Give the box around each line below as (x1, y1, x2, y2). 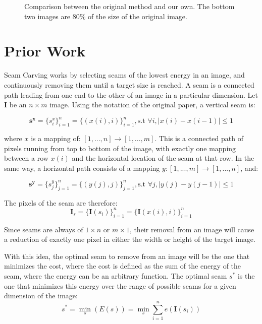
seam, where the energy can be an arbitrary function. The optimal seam (4, 270, 227, 281)
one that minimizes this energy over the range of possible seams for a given (4, 280, 236, 291)
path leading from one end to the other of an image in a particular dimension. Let (4, 89, 258, 100)
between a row (4, 153, 48, 163)
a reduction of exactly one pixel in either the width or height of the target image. (4, 234, 255, 244)
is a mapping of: (31, 133, 81, 143)
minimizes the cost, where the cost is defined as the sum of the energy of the (4, 261, 241, 271)
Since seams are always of (4, 224, 83, 234)
